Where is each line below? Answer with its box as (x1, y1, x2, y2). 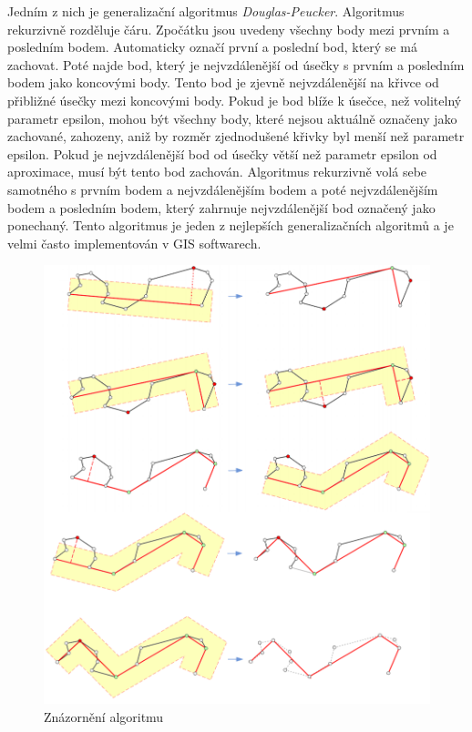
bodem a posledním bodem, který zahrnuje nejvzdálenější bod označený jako (7, 198, 436, 217)
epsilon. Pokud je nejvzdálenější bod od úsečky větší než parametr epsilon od (7, 144, 437, 163)
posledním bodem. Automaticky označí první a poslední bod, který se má (7, 37, 417, 56)
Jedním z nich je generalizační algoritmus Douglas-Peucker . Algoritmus (7, 2, 405, 20)
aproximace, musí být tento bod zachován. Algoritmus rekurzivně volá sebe (7, 162, 427, 181)
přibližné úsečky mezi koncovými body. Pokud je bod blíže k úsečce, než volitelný (7, 90, 462, 109)
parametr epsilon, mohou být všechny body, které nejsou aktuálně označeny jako (7, 108, 457, 127)
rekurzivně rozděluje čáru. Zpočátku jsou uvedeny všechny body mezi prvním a (7, 19, 450, 38)
